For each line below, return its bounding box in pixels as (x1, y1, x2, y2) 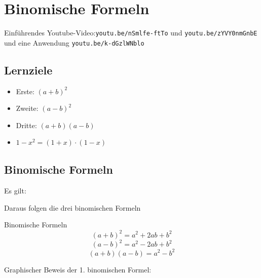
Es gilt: (4, 185, 26, 196)
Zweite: (16, 103, 39, 113)
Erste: (16, 86, 34, 96)
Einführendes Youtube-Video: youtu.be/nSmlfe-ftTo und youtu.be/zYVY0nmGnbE (4, 27, 257, 38)
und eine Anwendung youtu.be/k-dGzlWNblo (4, 37, 144, 48)
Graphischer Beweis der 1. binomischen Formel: (4, 264, 152, 274)
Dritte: (16, 120, 37, 130)
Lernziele (4, 62, 53, 77)
